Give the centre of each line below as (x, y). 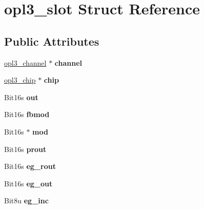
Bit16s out (21, 97)
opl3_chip (20, 80)
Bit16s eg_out (28, 183)
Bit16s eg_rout (30, 166)
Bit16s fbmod (27, 114)
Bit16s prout (25, 149)
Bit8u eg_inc (26, 201)
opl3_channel (25, 62)
